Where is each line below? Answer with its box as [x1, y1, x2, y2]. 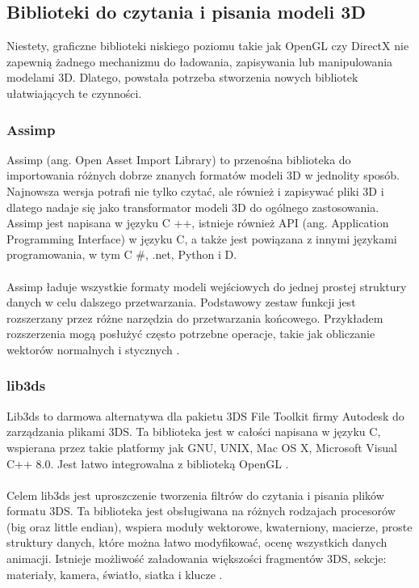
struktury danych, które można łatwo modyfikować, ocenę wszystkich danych [6, 534, 388, 551]
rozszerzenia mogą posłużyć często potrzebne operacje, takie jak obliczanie [6, 325, 375, 342]
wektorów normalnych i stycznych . [6, 341, 180, 357]
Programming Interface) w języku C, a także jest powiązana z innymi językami [6, 230, 397, 247]
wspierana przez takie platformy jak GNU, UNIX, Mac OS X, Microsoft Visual [6, 438, 397, 455]
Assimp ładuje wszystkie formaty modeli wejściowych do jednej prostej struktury [6, 277, 407, 294]
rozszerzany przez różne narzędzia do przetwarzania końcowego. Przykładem [6, 309, 383, 326]
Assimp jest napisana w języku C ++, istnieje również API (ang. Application [6, 214, 389, 231]
